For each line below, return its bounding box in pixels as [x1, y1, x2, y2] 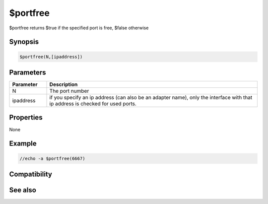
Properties [9, 113, 43, 122]
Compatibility [9, 170, 52, 178]
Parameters [9, 68, 46, 76]
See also [9, 186, 37, 194]
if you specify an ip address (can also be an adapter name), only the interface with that [49, 94, 253, 101]
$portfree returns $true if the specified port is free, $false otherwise [9, 25, 149, 31]
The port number [49, 87, 89, 94]
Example [9, 139, 37, 148]
